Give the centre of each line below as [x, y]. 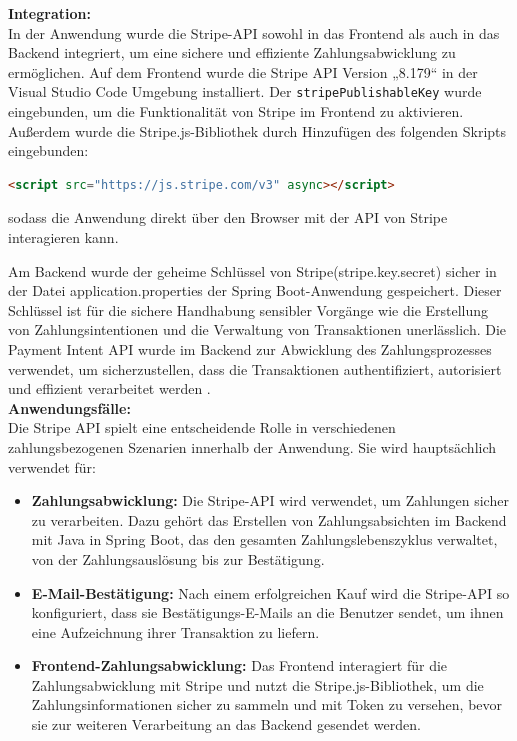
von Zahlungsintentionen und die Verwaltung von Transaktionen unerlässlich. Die [257, 329]
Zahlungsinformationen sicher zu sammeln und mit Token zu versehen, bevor [267, 704]
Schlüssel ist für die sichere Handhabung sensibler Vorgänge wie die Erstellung [248, 309]
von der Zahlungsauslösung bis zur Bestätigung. [178, 558]
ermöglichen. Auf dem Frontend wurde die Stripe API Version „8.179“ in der [243, 71]
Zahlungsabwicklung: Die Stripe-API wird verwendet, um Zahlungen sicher [270, 500]
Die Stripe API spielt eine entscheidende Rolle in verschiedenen [202, 427]
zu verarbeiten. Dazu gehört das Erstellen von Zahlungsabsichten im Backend [269, 519]
